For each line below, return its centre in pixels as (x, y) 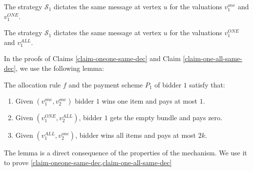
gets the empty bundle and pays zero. (166, 118)
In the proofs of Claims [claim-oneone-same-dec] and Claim (92, 58)
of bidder (168, 84)
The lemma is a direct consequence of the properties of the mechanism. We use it (126, 153)
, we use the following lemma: (60, 68)
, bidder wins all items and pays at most (136, 135)
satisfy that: (207, 84)
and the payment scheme (106, 84)
